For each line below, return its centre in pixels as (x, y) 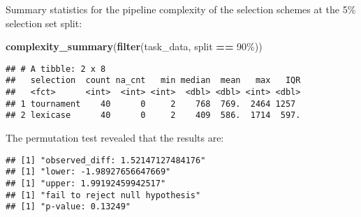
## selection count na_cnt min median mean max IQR (153, 81)
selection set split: (44, 23)
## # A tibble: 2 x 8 (56, 69)
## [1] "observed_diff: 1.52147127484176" (106, 160)
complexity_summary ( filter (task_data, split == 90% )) (134, 46)
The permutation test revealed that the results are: (115, 138)
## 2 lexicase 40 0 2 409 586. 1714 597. (153, 115)
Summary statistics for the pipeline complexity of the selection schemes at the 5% (181, 9)
